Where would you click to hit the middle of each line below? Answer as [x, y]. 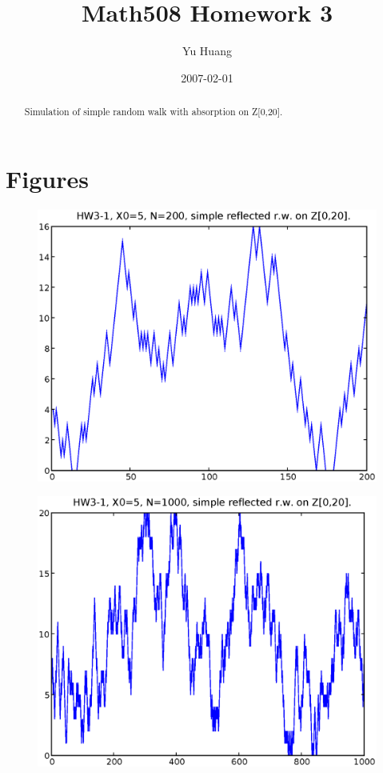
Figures [47, 178]
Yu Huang [207, 51]
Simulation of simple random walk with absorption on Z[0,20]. [154, 112]
